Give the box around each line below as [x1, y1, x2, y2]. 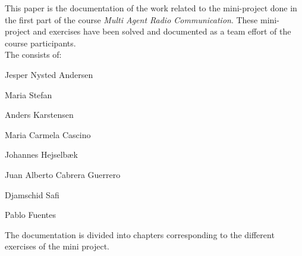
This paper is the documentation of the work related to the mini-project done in [5, 2, 297, 14]
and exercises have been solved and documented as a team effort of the [33, 25, 291, 38]
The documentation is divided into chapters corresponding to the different [5, 228, 275, 241]
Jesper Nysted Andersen [5, 68, 93, 80]
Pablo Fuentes [5, 208, 56, 221]
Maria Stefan [5, 88, 52, 101]
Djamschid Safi [5, 188, 59, 201]
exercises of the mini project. [5, 240, 109, 252]
